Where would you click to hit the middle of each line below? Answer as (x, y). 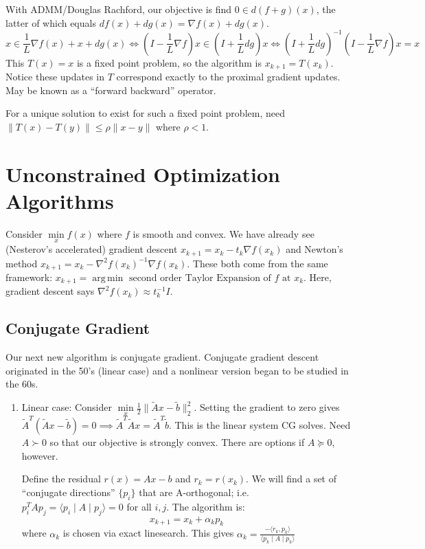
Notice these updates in (55, 77)
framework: (29, 277)
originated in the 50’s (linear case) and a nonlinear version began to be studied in (177, 370)
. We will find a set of (291, 479)
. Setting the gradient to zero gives (267, 407)
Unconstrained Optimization (143, 173)
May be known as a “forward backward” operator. (111, 90)
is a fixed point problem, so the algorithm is (169, 62)
